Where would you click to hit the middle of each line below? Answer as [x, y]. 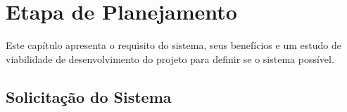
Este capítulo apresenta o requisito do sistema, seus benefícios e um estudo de [173, 45]
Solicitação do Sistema [89, 96]
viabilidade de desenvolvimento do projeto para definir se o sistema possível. [170, 58]
